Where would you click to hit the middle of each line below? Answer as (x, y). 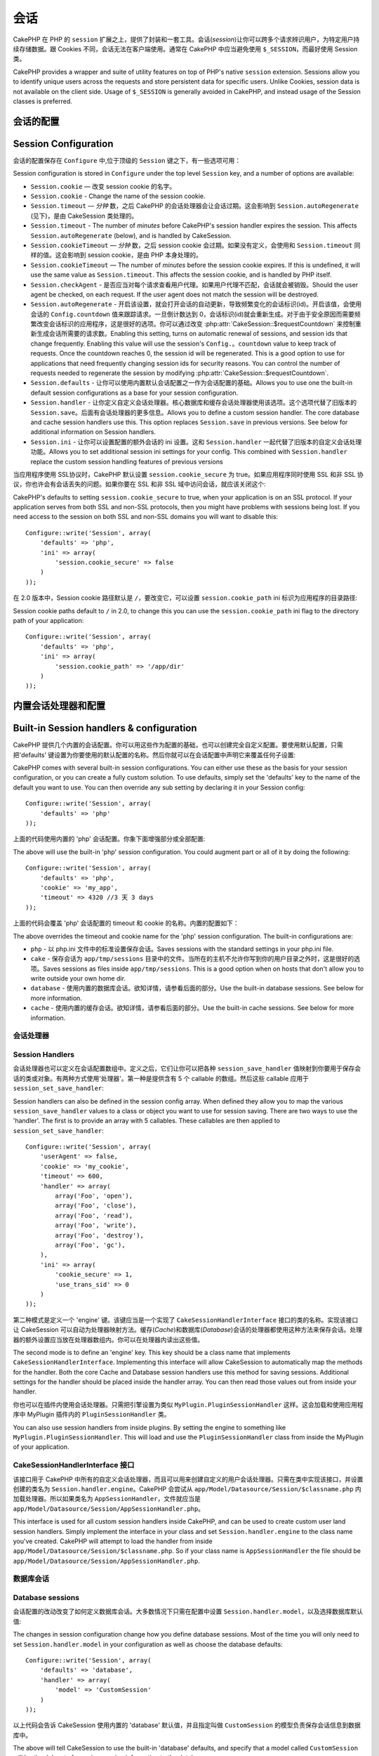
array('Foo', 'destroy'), (99, 1235)
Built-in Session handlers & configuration (105, 728)
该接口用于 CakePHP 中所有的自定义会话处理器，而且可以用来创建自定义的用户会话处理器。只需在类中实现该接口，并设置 (188, 1479)
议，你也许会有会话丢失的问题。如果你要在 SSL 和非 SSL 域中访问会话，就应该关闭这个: (139, 484)
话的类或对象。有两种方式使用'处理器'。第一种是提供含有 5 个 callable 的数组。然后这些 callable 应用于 (161, 1078)
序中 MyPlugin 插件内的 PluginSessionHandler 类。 (92, 1415)
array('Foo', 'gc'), (90, 1245)
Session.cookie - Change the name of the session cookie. (118, 196)
